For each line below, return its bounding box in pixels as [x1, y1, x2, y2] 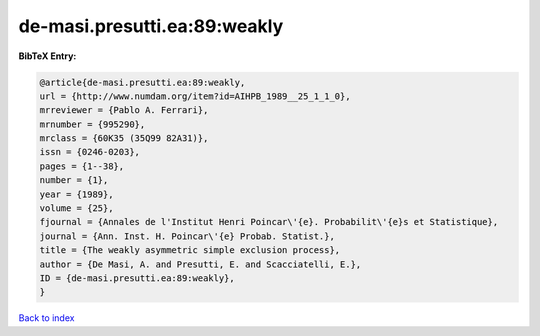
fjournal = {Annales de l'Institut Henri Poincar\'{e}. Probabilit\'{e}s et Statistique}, [39, 216, 499, 228]
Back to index [18, 312, 75, 324]
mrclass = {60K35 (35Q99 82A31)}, [39, 133, 209, 144]
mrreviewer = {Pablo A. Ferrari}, [39, 105, 209, 116]
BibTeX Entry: [18, 50, 77, 62]
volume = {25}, [39, 203, 114, 214]
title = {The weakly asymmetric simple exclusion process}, [39, 245, 341, 256]
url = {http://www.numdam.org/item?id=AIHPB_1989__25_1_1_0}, [39, 90, 351, 102]
